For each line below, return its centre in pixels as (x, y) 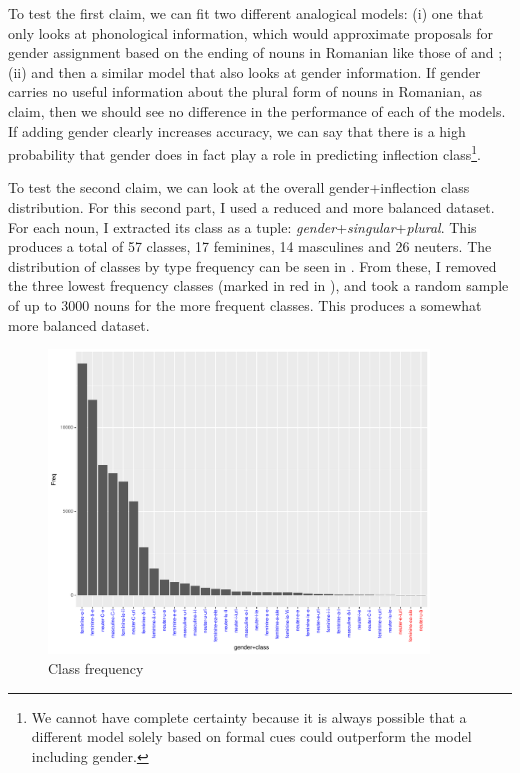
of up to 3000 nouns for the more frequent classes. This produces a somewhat (245, 304)
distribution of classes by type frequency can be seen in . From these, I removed (252, 265)
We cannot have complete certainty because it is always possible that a (249, 716)
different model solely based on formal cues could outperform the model (251, 736)
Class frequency (96, 667)
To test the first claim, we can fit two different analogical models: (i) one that (246, 13)
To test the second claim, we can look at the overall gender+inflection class (239, 187)
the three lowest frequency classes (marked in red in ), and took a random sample (258, 285)
